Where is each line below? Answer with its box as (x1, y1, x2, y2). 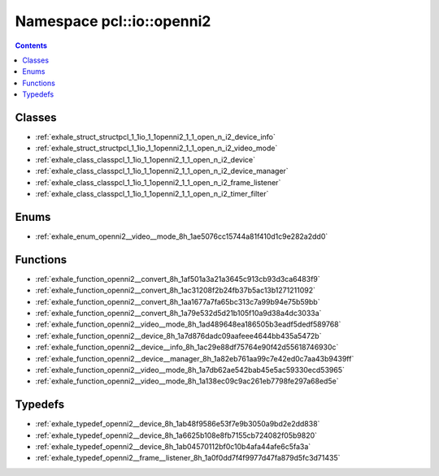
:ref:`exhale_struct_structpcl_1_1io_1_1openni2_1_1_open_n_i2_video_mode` (35, 143, 278, 154)
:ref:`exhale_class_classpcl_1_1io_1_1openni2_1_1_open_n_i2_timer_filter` (35, 188, 269, 198)
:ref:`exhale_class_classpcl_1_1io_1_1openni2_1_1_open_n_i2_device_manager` (35, 167, 289, 176)
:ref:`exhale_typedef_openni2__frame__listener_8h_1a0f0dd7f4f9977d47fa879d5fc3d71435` (35, 453, 341, 463)
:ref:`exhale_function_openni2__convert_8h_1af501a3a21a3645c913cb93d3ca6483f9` (35, 274, 320, 283)
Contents (15, 41, 48, 50)
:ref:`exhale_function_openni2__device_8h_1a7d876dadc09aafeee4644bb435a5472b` (35, 331, 322, 340)
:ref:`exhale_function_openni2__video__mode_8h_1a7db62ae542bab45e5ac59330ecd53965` (35, 365, 345, 374)
